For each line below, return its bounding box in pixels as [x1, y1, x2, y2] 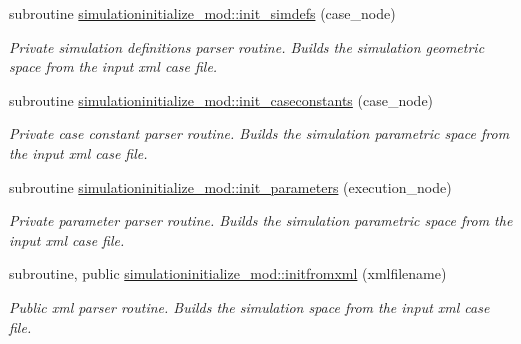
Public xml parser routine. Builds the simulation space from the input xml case [9, 296, 490, 317]
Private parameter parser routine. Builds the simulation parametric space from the [9, 210, 513, 231]
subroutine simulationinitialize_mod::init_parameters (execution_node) [9, 176, 452, 197]
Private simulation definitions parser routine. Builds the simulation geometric [9, 36, 485, 57]
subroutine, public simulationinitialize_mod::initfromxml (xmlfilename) [9, 263, 447, 284]
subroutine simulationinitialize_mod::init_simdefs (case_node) [9, 3, 396, 23]
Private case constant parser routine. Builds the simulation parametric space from [9, 123, 510, 144]
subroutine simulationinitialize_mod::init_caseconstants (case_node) [9, 89, 434, 110]
